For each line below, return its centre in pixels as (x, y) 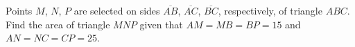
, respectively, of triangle (270, 10)
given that (161, 24)
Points (19, 10)
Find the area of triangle (58, 24)
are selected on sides (117, 10)
